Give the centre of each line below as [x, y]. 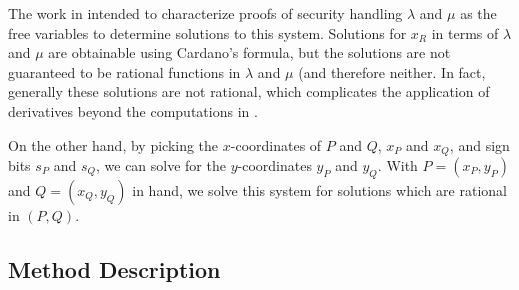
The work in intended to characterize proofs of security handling [205, 13]
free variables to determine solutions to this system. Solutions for [207, 32]
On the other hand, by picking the [113, 144]
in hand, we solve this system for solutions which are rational [319, 189]
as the [478, 13]
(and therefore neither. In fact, [392, 71]
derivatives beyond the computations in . [133, 110]
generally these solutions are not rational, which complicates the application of [249, 91]
